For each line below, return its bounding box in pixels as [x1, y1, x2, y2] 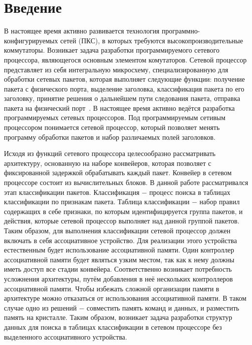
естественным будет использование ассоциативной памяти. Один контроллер [4, 245, 234, 255]
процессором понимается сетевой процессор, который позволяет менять [4, 122, 220, 132]
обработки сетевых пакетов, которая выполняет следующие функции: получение [4, 74, 245, 84]
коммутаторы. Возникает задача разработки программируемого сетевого [4, 45, 219, 55]
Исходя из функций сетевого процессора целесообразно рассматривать [4, 148, 216, 158]
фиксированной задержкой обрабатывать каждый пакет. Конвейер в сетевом [4, 167, 232, 178]
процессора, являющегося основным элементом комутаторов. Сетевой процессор [4, 54, 247, 64]
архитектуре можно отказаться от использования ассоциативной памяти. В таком [4, 293, 247, 303]
